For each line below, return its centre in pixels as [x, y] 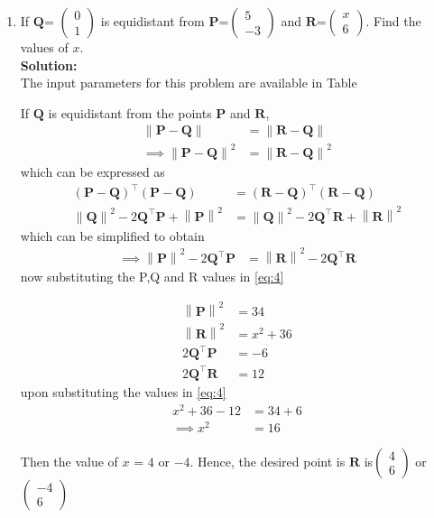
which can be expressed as [92, 171]
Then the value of [69, 461]
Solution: [49, 65]
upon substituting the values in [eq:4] [123, 391]
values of [44, 47]
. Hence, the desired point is [268, 461]
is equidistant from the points [130, 112]
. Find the [393, 21]
